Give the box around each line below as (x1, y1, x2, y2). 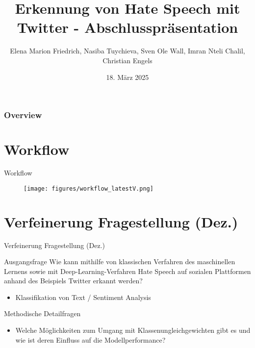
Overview (4, 109, 42, 121)
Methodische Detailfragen (4, 308, 81, 319)
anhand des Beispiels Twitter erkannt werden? (4, 275, 143, 286)
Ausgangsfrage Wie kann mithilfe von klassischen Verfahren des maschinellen (4, 256, 235, 267)
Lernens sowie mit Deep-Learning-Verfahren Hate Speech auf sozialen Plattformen (4, 266, 251, 276)
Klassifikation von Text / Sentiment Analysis (15, 292, 151, 302)
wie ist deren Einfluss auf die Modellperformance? (15, 334, 166, 345)
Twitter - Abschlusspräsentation (17, 17, 238, 37)
